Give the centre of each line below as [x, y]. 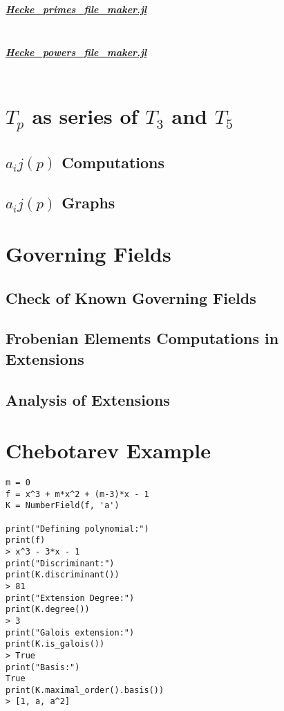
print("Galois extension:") [70, 632]
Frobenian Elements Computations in [142, 338]
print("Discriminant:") [60, 563]
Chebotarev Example [108, 450]
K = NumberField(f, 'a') [63, 506]
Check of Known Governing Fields [131, 297]
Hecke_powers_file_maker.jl [76, 52]
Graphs [88, 202]
